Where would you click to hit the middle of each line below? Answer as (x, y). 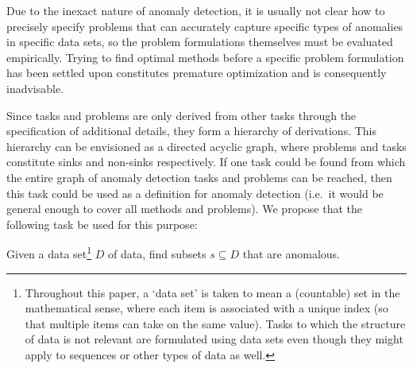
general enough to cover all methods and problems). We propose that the (184, 209)
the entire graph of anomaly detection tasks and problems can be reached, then (199, 177)
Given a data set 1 (49, 252)
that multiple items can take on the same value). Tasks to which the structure (215, 323)
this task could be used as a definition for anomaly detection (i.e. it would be (195, 193)
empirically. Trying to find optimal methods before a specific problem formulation (205, 57)
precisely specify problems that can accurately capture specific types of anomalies (205, 26)
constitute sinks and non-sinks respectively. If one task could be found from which (206, 162)
